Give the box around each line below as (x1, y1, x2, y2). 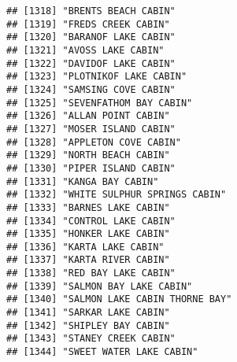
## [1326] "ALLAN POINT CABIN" (6, 110, 170, 122)
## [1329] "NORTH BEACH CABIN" (6, 150, 170, 161)
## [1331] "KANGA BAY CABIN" (6, 175, 159, 187)
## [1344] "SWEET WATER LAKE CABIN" (6, 346, 198, 358)
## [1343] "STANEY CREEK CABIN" (6, 333, 176, 345)
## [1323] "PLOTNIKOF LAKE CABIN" (6, 71, 187, 83)
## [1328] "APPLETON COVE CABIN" (6, 136, 181, 148)
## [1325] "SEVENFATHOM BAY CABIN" (6, 97, 193, 109)
